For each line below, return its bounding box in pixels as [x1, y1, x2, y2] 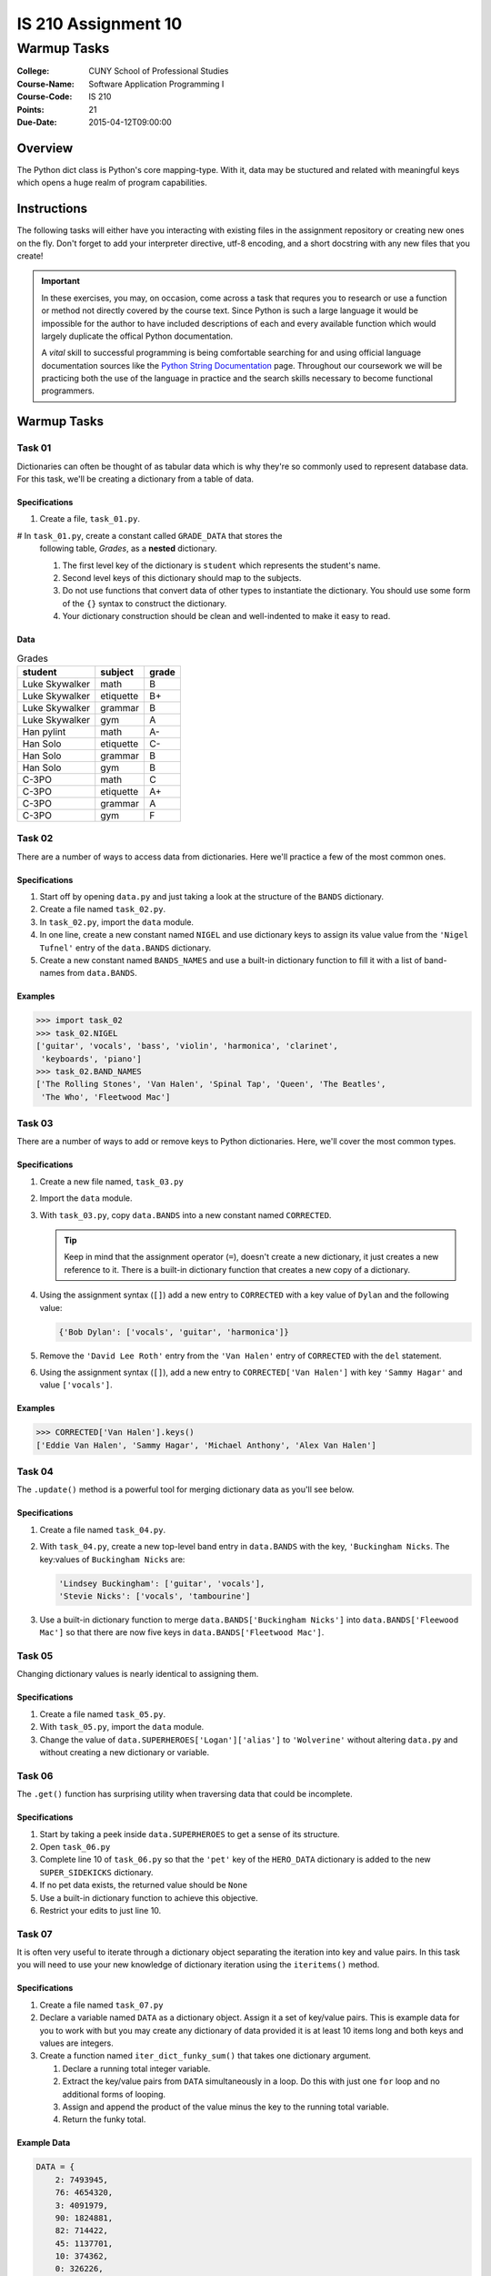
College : [16, 66, 50, 76]
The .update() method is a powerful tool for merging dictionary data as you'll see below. [16, 1484, 355, 1495]
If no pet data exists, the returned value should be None [39, 1880, 248, 1891]
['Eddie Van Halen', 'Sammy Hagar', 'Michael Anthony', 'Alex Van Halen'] [35, 1439, 377, 1450]
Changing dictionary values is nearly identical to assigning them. [16, 1669, 259, 1680]
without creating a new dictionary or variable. [39, 1747, 210, 1758]
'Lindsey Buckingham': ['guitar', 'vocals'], [58, 1578, 266, 1589]
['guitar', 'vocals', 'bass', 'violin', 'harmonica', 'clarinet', [35, 1041, 338, 1052]
